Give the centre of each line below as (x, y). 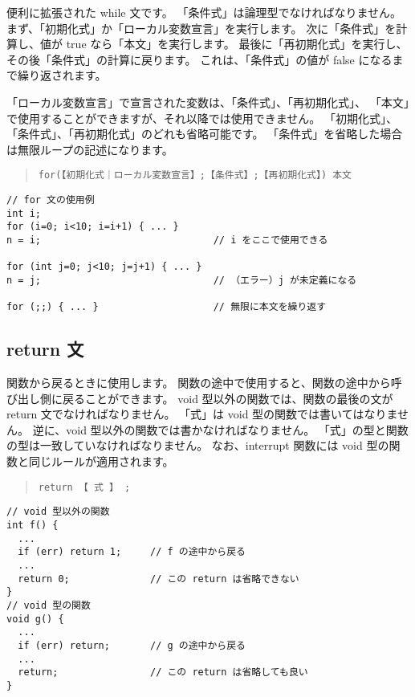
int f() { (33, 525)
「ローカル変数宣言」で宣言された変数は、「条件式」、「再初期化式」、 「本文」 (208, 102)
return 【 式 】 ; (84, 487)
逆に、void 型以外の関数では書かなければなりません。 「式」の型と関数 (220, 429)
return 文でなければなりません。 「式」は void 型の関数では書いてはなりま (202, 414)
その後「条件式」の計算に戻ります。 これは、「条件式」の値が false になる (199, 59)
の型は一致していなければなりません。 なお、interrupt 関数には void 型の (198, 445)
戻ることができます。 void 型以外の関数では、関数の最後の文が (228, 398)
